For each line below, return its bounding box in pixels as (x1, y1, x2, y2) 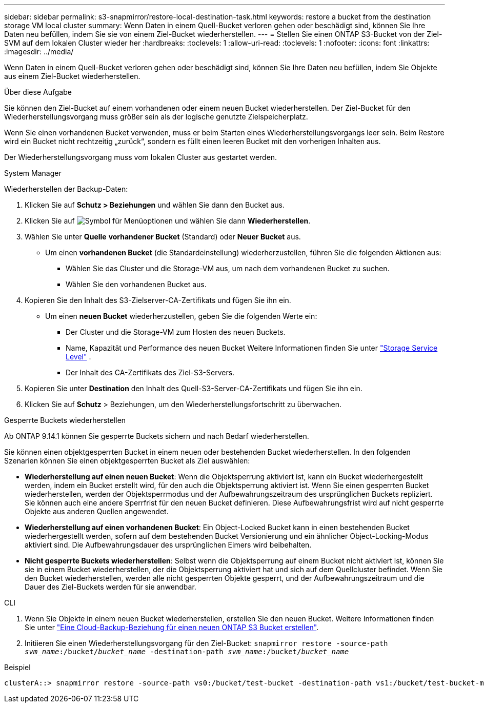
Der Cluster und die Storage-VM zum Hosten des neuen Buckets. (66, 328, 286, 336)
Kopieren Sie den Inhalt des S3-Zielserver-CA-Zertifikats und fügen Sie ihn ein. (25, 296, 291, 305)
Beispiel (4, 663, 31, 672)
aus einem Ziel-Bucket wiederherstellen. (4, 72, 140, 80)
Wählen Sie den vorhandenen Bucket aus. (66, 280, 207, 289)
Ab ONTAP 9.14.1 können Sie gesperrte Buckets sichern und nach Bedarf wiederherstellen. (4, 432, 309, 440)
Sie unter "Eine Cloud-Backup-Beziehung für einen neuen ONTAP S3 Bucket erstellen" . (25, 623, 319, 632)
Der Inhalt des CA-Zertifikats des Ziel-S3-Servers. (66, 368, 235, 377)
